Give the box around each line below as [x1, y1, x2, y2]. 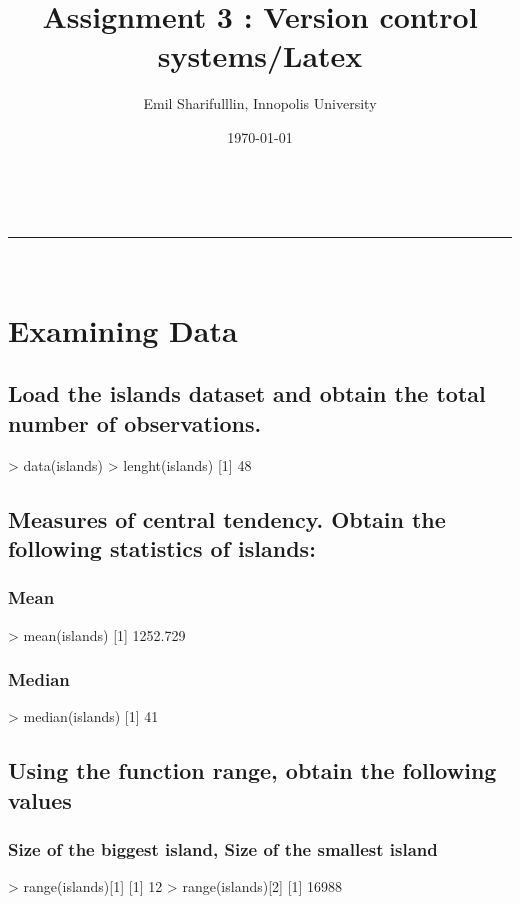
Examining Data [8, 309, 238, 350]
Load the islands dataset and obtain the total [8, 378, 486, 409]
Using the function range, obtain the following [8, 755, 497, 786]
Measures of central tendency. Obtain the [8, 503, 446, 534]
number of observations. [8, 407, 262, 438]
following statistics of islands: [8, 533, 316, 564]
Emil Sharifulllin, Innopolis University [143, 93, 377, 114]
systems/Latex [157, 35, 363, 76]
